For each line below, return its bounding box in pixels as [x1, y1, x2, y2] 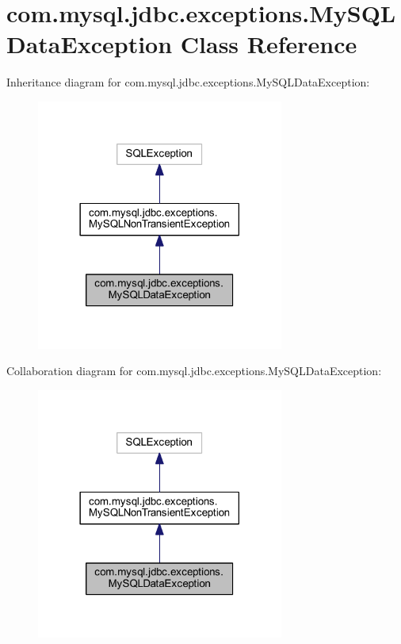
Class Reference [180, 28, 357, 60]
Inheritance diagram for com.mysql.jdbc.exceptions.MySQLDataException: [6, 74, 370, 90]
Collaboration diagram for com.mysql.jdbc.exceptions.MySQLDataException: [6, 362, 382, 379]
